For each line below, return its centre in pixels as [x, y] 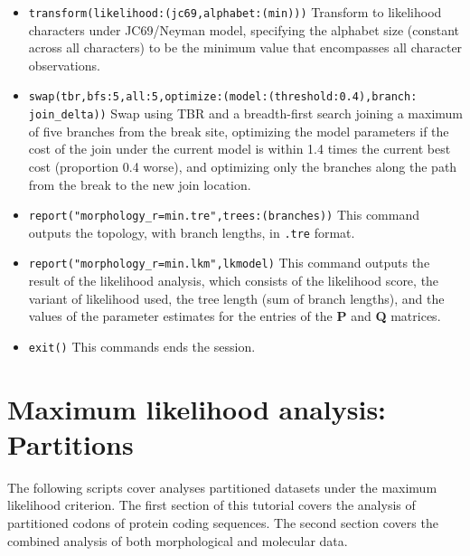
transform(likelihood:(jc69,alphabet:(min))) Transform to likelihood [235, 12]
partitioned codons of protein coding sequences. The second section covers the [223, 523]
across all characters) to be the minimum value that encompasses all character [245, 47]
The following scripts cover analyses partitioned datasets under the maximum [222, 487]
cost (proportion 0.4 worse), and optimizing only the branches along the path [243, 166]
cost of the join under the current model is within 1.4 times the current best [240, 149]
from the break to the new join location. [140, 184]
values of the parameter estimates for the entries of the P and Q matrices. [235, 316]
